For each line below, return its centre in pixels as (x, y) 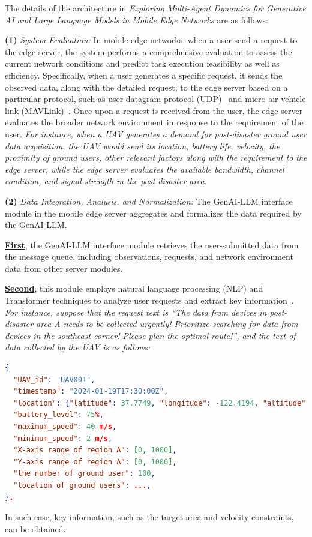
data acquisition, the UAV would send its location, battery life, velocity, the (142, 145)
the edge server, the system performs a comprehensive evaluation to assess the (148, 51)
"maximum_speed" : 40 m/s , (65, 427)
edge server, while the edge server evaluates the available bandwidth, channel (145, 169)
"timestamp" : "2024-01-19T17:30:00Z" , (91, 391)
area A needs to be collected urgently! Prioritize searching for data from (167, 324)
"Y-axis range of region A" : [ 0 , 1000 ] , (95, 462)
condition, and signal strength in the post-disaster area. (106, 181)
